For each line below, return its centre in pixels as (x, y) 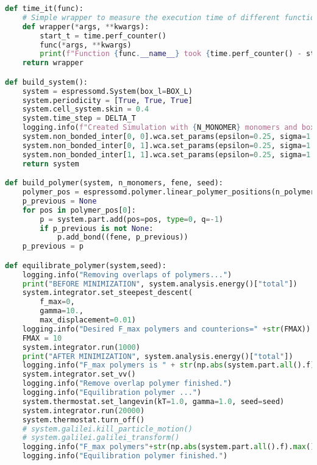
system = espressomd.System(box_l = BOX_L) (107, 91)
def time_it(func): (44, 9)
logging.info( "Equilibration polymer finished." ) (125, 456)
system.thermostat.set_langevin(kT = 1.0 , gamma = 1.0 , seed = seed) (153, 401)
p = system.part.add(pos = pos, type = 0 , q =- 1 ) (132, 219)
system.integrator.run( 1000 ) (81, 347)
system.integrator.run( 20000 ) (84, 410)
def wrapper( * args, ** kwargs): (86, 27)
